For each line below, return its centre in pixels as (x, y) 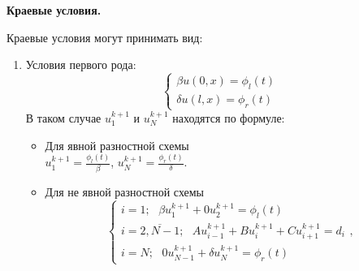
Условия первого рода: (81, 65)
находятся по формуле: (229, 117)
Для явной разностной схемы (117, 145)
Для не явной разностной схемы (125, 191)
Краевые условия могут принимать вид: (105, 37)
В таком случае (63, 117)
